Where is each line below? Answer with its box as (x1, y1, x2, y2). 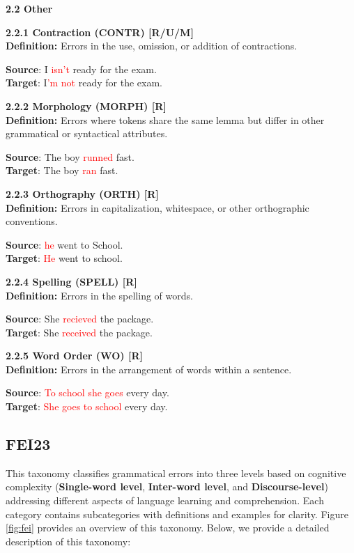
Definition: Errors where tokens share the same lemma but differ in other (6, 112, 325, 127)
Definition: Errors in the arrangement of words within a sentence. (6, 361, 292, 376)
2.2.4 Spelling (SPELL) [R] (6, 274, 137, 288)
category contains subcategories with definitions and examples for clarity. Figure (6, 506, 348, 521)
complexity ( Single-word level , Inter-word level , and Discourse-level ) (6, 479, 328, 494)
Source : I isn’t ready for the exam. (6, 61, 157, 76)
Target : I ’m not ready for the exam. (6, 75, 162, 90)
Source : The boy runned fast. (6, 149, 134, 164)
